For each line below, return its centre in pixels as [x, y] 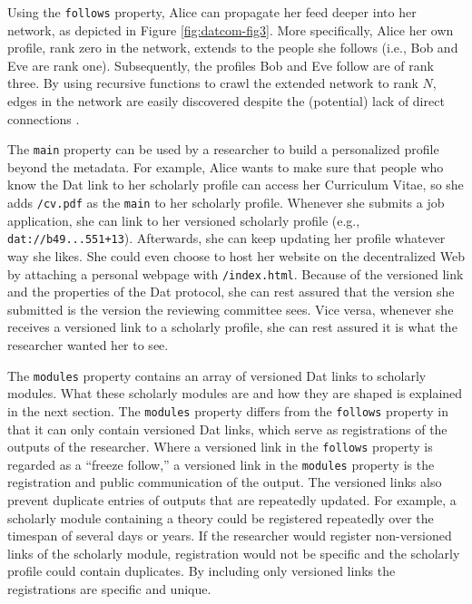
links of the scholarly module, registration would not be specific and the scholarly [234, 553]
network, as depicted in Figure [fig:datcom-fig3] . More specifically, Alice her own [231, 29]
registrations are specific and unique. [109, 588]
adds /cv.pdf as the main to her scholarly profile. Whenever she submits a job [226, 203]
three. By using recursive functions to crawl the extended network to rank [213, 83]
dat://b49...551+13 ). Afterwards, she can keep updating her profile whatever [226, 238]
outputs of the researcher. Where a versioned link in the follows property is [220, 447]
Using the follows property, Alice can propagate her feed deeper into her [212, 12]
